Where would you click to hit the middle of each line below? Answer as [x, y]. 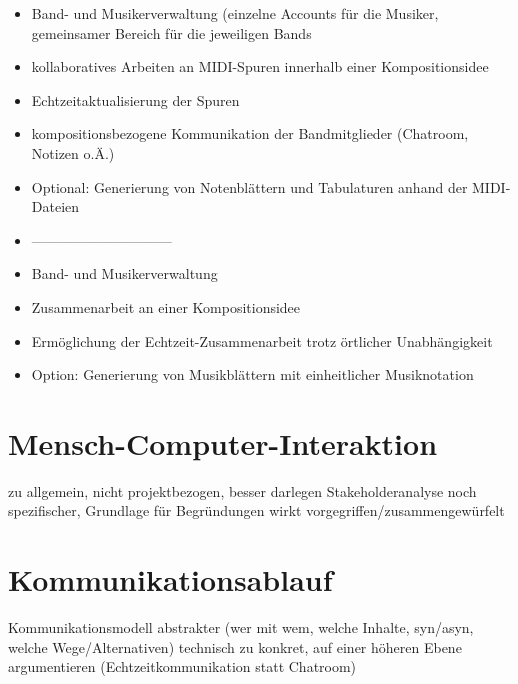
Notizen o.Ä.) [73, 152]
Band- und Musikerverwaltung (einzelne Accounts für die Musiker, [235, 13]
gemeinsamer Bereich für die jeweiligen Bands [171, 32]
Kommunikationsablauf [170, 579]
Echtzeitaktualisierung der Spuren [135, 99]
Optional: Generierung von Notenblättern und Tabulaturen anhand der [249, 186]
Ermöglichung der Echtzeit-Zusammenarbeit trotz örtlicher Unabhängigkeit [262, 340]
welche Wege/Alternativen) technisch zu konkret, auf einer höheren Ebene [235, 646]
